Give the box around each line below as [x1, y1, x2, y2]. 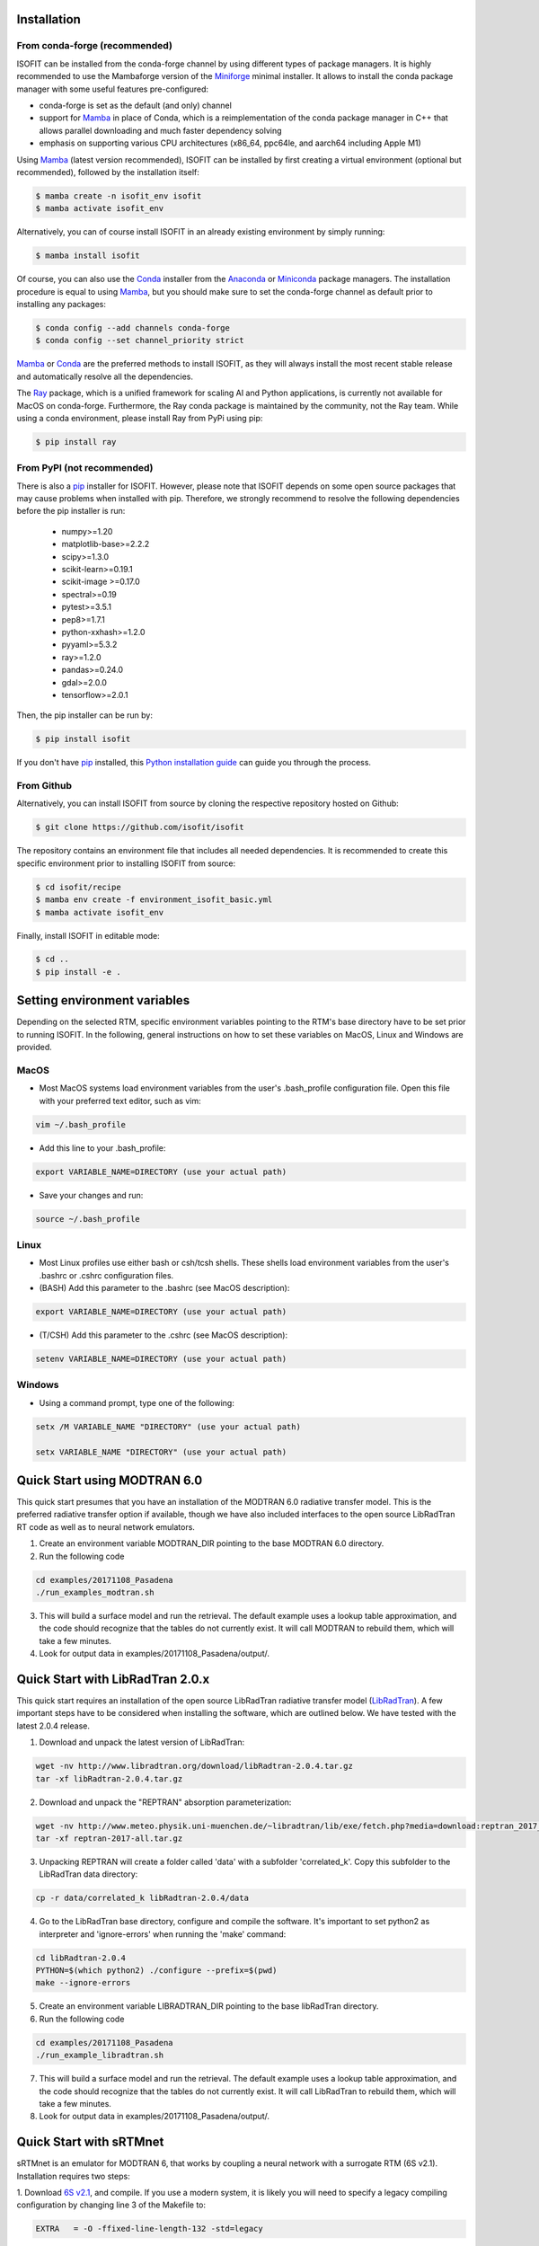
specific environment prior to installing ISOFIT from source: [16, 858, 236, 869]
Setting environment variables [16, 993, 190, 1008]
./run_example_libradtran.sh [35, 2050, 164, 2061]
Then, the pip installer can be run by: [16, 710, 153, 721]
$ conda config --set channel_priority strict [35, 335, 244, 346]
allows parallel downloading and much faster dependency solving [39, 125, 282, 136]
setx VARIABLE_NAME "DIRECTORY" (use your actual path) [35, 1446, 287, 1457]
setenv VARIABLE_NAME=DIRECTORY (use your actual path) [35, 1354, 287, 1365]
